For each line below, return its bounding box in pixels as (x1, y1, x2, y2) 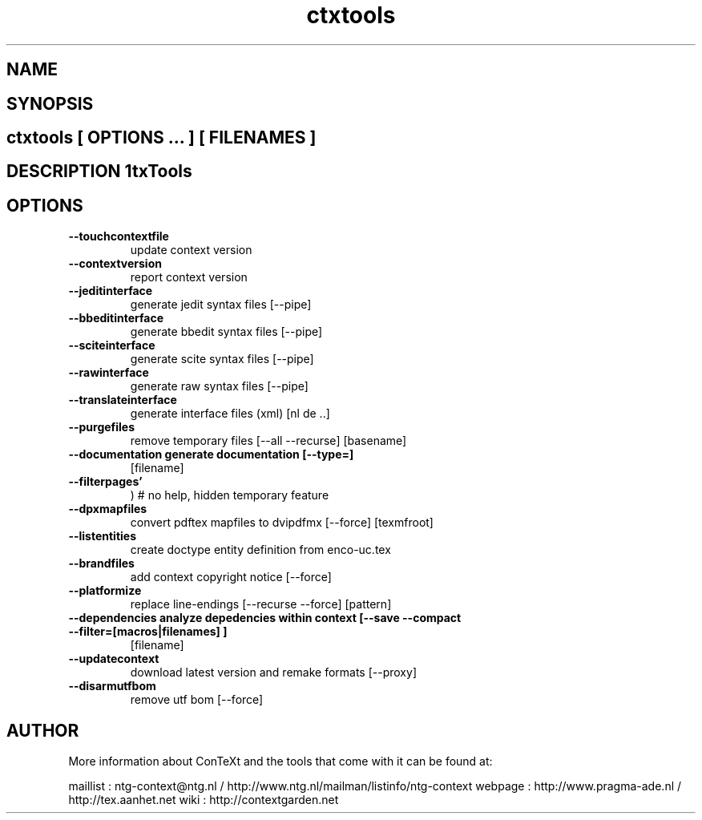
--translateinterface (68, 393, 177, 407)
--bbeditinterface (68, 311, 164, 325)
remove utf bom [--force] (130, 693, 264, 707)
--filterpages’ (68, 475, 143, 489)
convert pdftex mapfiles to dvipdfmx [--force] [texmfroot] (130, 515, 434, 530)
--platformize (68, 584, 142, 598)
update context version (130, 243, 252, 257)
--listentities (68, 529, 136, 543)
